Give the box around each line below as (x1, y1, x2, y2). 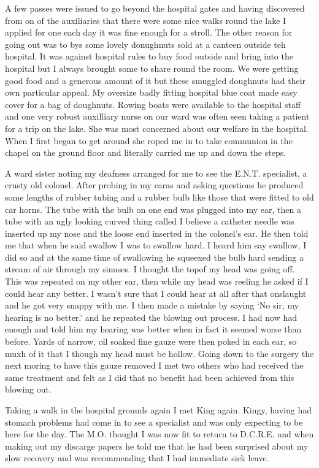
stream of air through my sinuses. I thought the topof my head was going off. (5, 263, 295, 275)
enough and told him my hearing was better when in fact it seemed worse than (5, 323, 302, 336)
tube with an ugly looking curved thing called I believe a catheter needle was (5, 215, 294, 228)
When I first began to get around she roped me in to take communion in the (5, 134, 293, 147)
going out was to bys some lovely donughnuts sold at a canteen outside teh (5, 37, 286, 50)
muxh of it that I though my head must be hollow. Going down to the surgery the (5, 347, 314, 359)
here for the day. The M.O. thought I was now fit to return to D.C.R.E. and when (5, 428, 314, 440)
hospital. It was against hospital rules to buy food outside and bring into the (5, 50, 293, 63)
